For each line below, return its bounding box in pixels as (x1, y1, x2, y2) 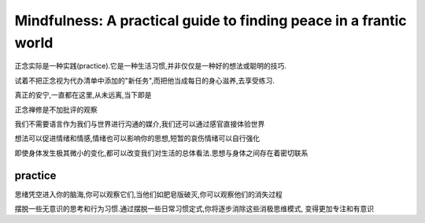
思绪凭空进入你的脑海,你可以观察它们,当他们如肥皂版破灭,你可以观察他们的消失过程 (14, 189, 283, 199)
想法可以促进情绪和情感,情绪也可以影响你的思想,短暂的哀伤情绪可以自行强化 (14, 134, 261, 143)
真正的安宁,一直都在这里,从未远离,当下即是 (14, 91, 153, 100)
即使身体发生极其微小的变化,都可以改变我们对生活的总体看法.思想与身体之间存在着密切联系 (14, 148, 309, 158)
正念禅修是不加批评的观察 (14, 105, 98, 114)
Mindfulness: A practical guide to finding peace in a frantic (14, 12, 407, 29)
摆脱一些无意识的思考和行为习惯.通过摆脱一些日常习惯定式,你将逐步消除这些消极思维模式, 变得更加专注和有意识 (14, 203, 375, 213)
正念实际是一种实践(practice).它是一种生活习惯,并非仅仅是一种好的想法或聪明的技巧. (14, 61, 287, 71)
